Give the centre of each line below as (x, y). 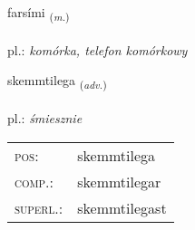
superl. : (39, 207)
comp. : (34, 181)
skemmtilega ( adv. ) (57, 81)
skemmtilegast (122, 207)
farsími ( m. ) (39, 13)
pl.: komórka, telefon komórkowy (97, 49)
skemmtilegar (119, 181)
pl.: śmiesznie (45, 118)
